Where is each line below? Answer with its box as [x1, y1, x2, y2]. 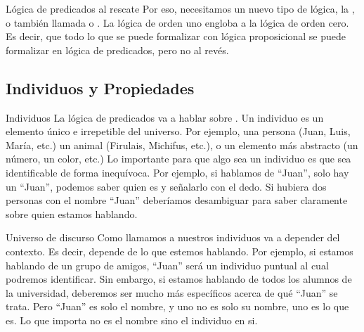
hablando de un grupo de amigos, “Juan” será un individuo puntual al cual [6, 257, 329, 272]
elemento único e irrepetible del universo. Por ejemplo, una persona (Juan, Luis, [6, 124, 351, 139]
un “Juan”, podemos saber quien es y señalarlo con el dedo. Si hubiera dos [6, 179, 327, 193]
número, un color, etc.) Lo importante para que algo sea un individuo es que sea [6, 151, 351, 166]
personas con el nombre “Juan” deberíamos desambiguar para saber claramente [6, 193, 348, 207]
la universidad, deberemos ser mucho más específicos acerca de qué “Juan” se [6, 285, 338, 300]
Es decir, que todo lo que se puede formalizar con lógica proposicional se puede [6, 29, 346, 44]
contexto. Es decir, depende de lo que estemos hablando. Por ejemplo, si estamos [6, 243, 353, 258]
